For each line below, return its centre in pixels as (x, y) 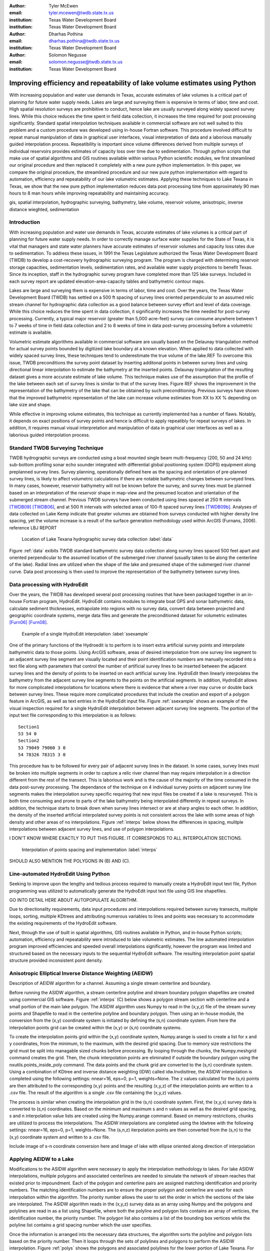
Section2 (29, 741)
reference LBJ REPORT (33, 527)
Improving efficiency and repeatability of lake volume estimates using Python (132, 83)
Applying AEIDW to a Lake (41, 1159)
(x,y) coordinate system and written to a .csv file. (59, 1137)
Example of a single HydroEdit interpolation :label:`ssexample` (85, 634)
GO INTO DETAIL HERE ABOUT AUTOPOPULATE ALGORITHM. (73, 900)
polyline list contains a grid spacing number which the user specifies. (80, 1225)
